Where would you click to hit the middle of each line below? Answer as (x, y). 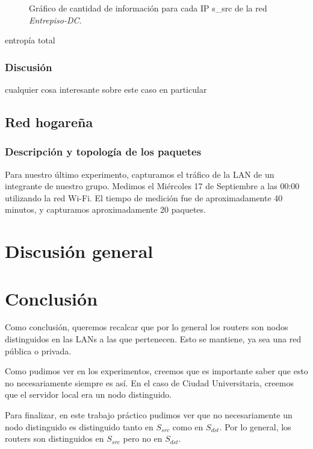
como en (188, 426)
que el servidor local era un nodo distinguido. (88, 394)
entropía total (30, 40)
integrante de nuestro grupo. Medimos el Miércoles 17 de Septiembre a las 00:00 (152, 186)
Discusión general (79, 251)
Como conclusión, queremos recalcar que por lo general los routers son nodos (147, 327)
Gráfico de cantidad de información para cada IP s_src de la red (148, 8)
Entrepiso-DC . (55, 20)
